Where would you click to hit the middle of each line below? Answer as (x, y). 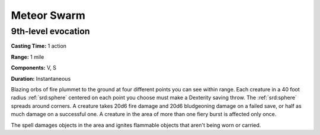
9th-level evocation (50, 31)
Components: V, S (33, 68)
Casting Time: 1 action (39, 46)
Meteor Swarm (48, 15)
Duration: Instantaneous (41, 78)
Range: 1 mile (28, 57)
